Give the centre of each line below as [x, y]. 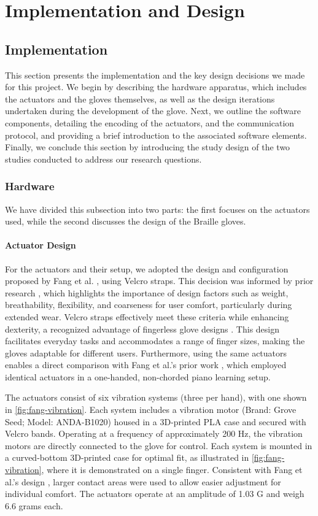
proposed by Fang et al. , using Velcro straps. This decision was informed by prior [159, 281]
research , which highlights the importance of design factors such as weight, [147, 292]
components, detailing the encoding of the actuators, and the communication [150, 122]
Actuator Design [41, 245]
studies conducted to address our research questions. [103, 159]
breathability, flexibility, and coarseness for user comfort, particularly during [149, 305]
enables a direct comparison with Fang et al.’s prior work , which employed [146, 365]
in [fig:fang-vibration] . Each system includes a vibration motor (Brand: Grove [151, 410]
